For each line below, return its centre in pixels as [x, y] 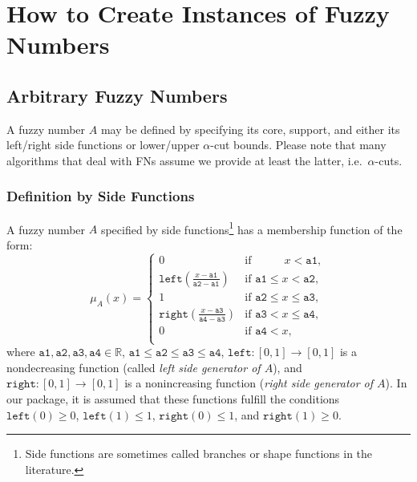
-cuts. [389, 160]
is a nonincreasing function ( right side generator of [249, 383]
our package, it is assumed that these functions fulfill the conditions [173, 399]
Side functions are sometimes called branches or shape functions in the [199, 454]
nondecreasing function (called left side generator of [134, 367]
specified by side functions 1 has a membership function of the [251, 228]
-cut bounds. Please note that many [298, 145]
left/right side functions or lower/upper [103, 145]
